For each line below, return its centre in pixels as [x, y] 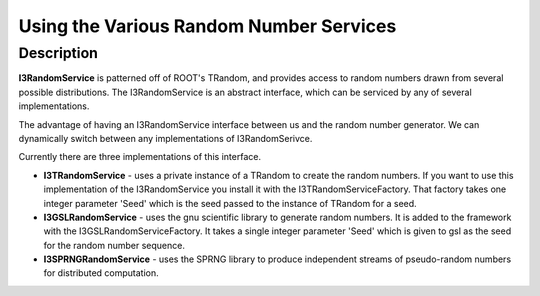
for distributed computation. [101, 273]
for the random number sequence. [114, 245]
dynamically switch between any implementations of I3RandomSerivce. [165, 138]
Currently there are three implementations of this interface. [140, 157]
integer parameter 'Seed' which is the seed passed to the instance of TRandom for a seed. [230, 203]
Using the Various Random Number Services [207, 26]
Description [58, 53]
